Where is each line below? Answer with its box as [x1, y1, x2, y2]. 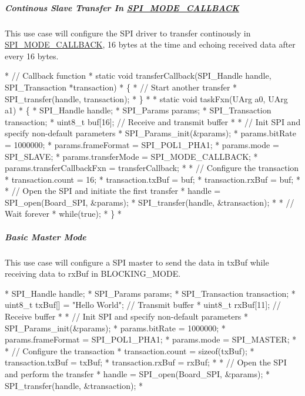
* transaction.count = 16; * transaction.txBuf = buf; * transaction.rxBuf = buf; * [5, 173, 300, 185]
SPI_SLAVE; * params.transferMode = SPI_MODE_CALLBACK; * [5, 150, 258, 162]
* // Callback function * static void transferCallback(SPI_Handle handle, [5, 69, 272, 82]
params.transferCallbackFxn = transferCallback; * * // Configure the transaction [5, 162, 299, 174]
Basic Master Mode [5, 230, 86, 243]
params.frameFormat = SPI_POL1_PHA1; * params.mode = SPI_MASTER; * [5, 333, 297, 345]
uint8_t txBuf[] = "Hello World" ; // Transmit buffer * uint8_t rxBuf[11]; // [5, 298, 281, 311]
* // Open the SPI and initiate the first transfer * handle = [5, 184, 221, 197]
